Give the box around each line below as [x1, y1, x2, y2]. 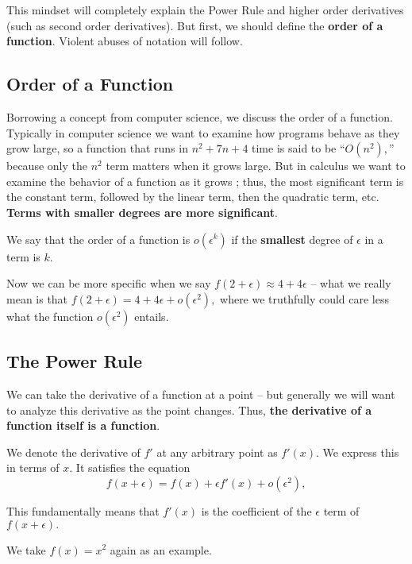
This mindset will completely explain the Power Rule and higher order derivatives [6, 2, 404, 17]
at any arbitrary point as [156, 443, 278, 460]
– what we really [310, 275, 391, 292]
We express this [322, 443, 399, 460]
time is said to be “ [252, 140, 345, 156]
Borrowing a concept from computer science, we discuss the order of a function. [6, 108, 393, 125]
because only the [6, 157, 87, 174]
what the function [6, 307, 94, 324]
